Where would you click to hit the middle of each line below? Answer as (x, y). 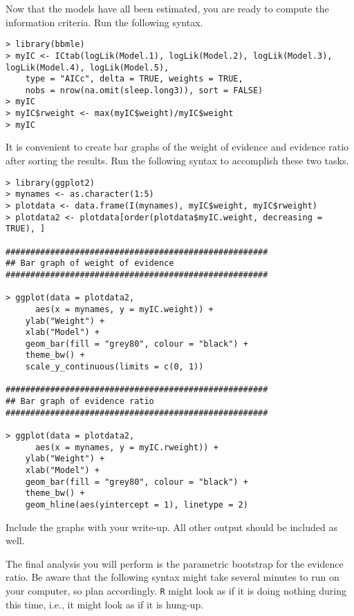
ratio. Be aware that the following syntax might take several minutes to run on (173, 577)
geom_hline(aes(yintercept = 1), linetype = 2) (137, 505)
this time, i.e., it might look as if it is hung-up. (105, 604)
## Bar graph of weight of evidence (90, 263)
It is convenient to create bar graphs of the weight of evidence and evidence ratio (177, 147)
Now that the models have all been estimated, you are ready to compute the (167, 8)
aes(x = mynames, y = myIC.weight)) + (124, 309)
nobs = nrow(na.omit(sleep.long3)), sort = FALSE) (144, 90)
